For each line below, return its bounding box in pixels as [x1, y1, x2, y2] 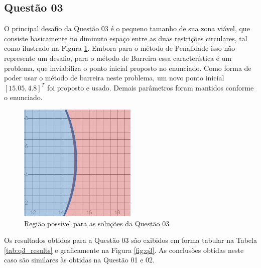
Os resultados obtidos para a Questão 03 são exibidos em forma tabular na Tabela [4, 235, 257, 245]
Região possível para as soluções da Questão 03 [24, 218, 170, 228]
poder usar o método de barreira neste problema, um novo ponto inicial [4, 72, 224, 83]
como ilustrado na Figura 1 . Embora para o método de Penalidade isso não [4, 43, 235, 53]
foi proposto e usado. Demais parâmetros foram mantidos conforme [47, 82, 254, 93]
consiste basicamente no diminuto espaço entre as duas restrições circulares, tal [4, 33, 247, 43]
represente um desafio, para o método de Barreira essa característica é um [4, 52, 232, 63]
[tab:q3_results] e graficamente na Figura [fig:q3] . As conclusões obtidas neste [4, 244, 244, 255]
